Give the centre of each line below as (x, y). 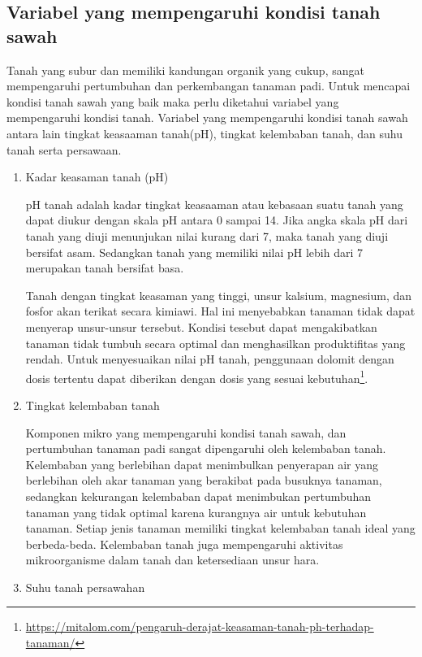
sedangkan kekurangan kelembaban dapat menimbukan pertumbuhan (198, 496)
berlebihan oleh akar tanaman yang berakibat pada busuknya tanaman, (204, 480)
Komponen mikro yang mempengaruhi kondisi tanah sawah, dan (186, 432)
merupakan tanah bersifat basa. (105, 268)
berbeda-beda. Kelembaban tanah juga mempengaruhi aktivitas (184, 544)
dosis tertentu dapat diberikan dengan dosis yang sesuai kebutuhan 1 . (197, 376)
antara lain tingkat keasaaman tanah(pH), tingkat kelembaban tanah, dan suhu (205, 133)
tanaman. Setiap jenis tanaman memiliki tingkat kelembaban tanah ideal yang (220, 528)
